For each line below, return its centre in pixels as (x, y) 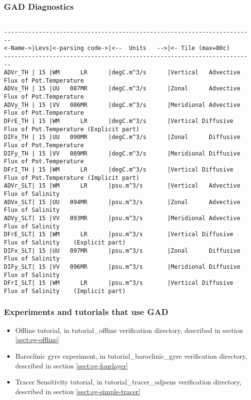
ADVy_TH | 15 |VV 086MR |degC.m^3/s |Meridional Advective (122, 105)
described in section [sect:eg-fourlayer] (72, 365)
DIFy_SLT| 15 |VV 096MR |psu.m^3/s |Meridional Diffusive (122, 267)
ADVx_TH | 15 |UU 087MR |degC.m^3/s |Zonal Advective (122, 89)
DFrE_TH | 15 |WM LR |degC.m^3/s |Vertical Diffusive (119, 121)
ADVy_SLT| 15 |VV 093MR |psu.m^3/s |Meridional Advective (122, 218)
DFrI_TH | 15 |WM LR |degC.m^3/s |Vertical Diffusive (119, 170)
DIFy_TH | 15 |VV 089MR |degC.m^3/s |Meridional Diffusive (122, 153)
